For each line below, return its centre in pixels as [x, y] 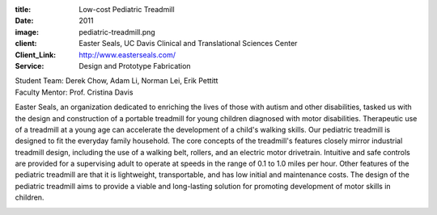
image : [27, 32]
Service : [30, 65]
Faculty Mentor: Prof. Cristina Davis [74, 92]
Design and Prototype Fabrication [135, 65]
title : [23, 9]
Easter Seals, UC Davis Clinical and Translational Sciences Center [188, 44]
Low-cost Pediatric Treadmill [127, 9]
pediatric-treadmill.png [117, 32]
